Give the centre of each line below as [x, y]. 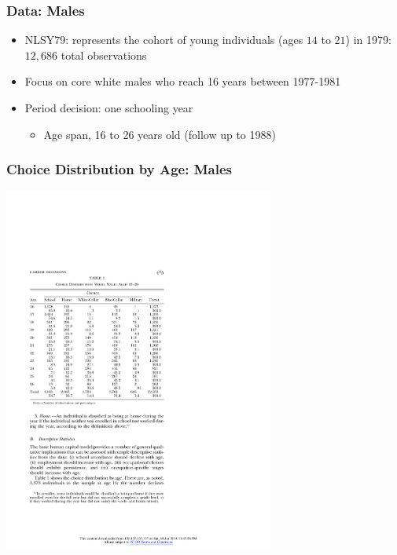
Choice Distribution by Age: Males [119, 169]
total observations [104, 55]
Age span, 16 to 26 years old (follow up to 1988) [160, 134]
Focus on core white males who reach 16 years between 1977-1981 [183, 81]
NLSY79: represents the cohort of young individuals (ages [164, 40]
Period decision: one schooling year [109, 108]
